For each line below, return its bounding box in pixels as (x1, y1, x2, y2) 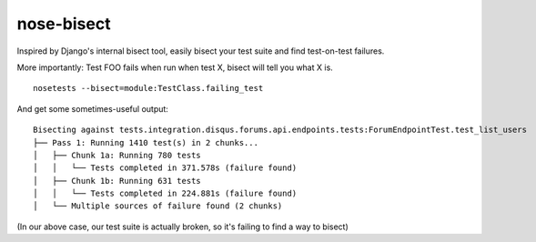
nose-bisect (16, 14, 111, 34)
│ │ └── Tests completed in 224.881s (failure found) (33, 188, 298, 199)
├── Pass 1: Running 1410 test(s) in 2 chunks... (33, 137, 259, 147)
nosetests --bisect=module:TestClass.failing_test (33, 83, 264, 94)
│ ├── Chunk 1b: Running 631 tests (33, 176, 202, 186)
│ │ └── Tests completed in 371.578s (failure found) (33, 163, 298, 173)
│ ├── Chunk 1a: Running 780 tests (33, 150, 202, 160)
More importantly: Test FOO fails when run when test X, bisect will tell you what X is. (16, 62, 334, 73)
